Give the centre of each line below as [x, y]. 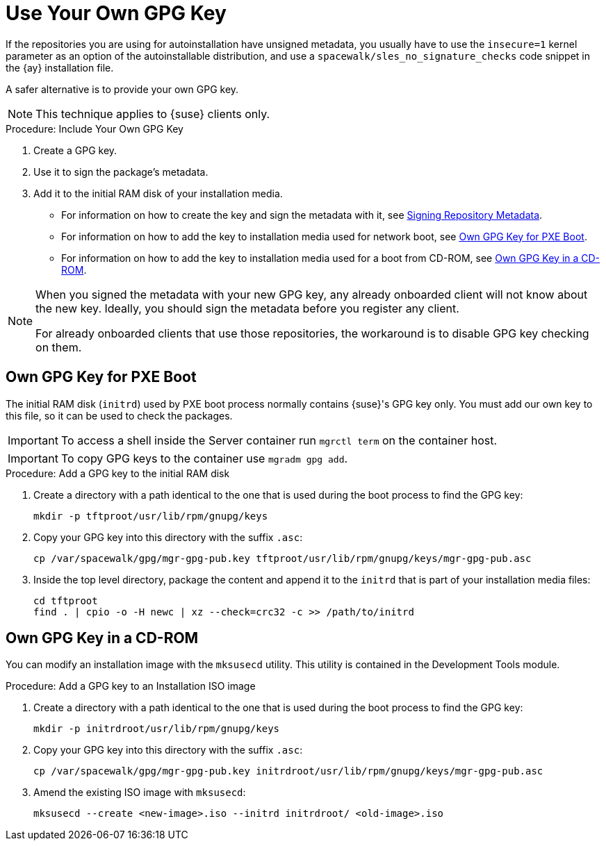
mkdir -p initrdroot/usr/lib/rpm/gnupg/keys [157, 729]
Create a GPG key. [75, 150]
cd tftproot [66, 600]
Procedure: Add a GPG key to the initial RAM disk [118, 473]
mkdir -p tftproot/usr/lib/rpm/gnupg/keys [151, 516]
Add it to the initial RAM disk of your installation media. [158, 193]
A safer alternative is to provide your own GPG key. [122, 89]
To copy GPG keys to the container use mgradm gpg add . [204, 458]
